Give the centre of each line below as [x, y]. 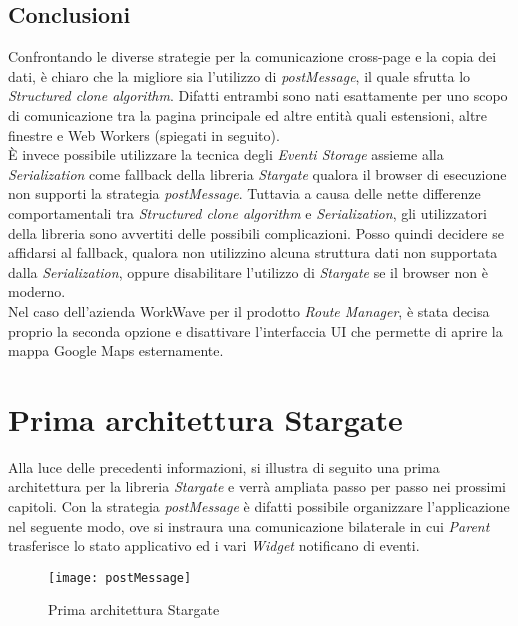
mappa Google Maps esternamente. [116, 350]
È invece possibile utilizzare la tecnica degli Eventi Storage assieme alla [226, 154]
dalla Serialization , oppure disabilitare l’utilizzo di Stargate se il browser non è [248, 271]
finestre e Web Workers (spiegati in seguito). [144, 134]
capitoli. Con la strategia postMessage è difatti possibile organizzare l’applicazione [259, 506]
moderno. [37, 291]
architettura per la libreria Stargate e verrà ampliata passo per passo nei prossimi [257, 486]
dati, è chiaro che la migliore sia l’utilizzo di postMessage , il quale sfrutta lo [239, 75]
